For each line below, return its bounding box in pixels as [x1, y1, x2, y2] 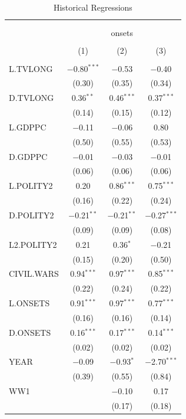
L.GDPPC [9, 120, 46, 133]
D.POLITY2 [9, 208, 54, 221]
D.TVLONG [9, 91, 54, 104]
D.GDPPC [9, 150, 48, 162]
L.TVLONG [9, 62, 53, 74]
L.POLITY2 [9, 179, 53, 192]
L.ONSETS [9, 297, 50, 309]
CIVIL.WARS [9, 267, 59, 280]
